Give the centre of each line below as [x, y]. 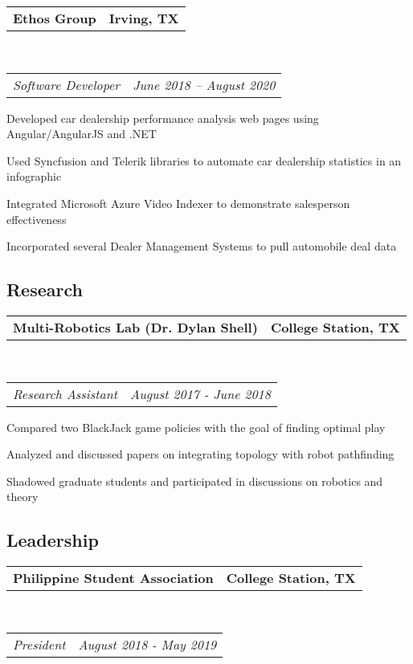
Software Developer [67, 84]
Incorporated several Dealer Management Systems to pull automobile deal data [202, 246]
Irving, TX [144, 18]
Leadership [53, 540]
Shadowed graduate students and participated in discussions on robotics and [195, 481]
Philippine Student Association [113, 578]
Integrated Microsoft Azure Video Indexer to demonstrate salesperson [178, 203]
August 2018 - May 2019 [147, 644]
